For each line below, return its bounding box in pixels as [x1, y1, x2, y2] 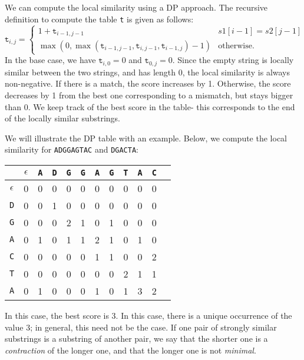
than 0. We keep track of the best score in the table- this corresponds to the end [5, 100, 295, 113]
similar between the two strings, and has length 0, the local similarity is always [5, 65, 290, 78]
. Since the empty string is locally [172, 54, 294, 66]
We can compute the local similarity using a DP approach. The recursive [5, 1, 268, 13]
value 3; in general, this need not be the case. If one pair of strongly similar [5, 321, 277, 333]
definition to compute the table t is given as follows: [5, 12, 194, 25]
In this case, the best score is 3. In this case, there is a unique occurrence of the [5, 309, 292, 321]
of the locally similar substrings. [5, 112, 121, 124]
